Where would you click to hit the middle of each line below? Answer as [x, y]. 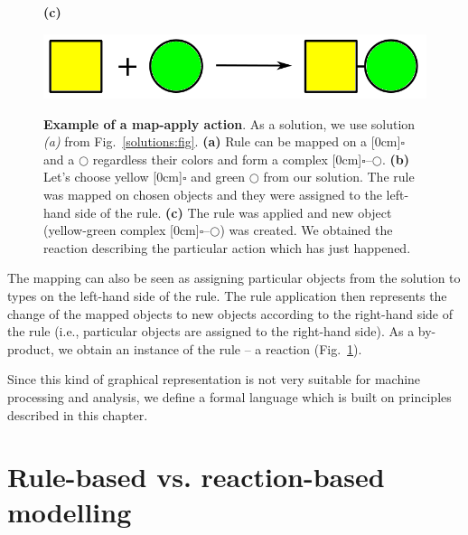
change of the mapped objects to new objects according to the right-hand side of [230, 313]
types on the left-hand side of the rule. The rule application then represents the [227, 295]
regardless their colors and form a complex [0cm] [227, 159]
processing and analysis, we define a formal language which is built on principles [229, 396]
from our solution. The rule [339, 177]
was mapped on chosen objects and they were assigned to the [213, 194]
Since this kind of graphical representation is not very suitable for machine [214, 379]
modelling [70, 512]
